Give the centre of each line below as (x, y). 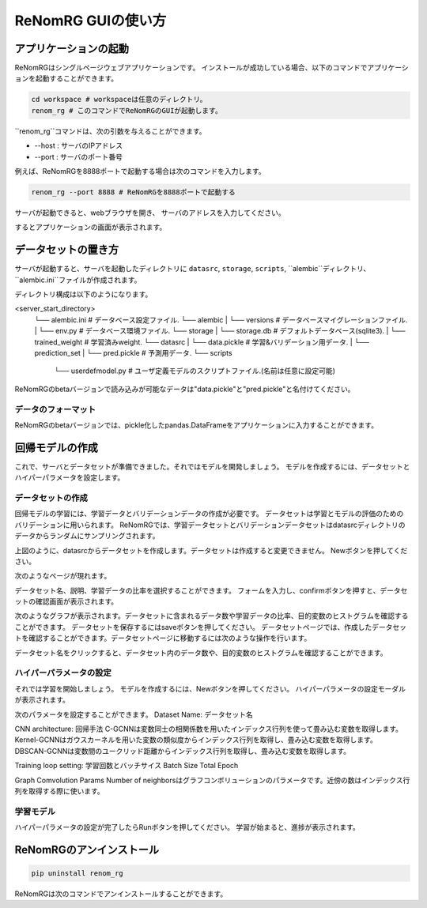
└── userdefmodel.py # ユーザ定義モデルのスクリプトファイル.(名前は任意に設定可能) (195, 371)
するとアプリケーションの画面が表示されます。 (91, 227)
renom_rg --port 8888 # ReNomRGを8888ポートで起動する (134, 192)
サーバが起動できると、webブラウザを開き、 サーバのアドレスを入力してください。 (150, 213)
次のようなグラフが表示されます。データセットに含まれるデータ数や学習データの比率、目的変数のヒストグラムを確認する (212, 616)
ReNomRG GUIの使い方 (91, 21)
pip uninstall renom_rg (77, 874)
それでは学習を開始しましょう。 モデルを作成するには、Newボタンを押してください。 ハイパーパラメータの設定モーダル (210, 688)
